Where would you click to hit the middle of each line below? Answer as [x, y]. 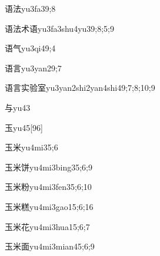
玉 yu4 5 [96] [24, 127]
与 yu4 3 [18, 107]
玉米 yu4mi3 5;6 [31, 147]
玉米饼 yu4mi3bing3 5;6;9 [49, 167]
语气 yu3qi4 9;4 [30, 48]
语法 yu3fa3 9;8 [30, 8]
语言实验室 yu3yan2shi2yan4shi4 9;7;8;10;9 [80, 88]
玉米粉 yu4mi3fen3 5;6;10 [48, 187]
